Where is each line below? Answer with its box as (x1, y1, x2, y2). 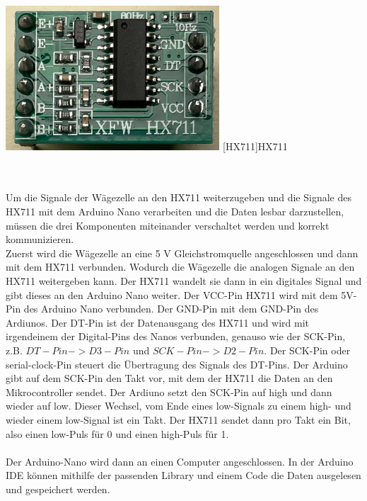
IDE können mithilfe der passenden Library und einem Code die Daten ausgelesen (6, 468, 361, 483)
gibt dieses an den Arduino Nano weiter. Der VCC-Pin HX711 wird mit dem (6, 287, 338, 302)
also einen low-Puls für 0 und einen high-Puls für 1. (6, 426, 229, 441)
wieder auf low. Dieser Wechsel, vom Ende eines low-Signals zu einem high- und (6, 398, 351, 413)
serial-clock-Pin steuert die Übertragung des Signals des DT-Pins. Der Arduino (6, 356, 348, 371)
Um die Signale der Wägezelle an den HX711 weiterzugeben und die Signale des (6, 190, 351, 205)
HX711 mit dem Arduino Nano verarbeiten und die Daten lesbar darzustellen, (6, 204, 344, 219)
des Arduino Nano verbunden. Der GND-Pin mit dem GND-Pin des (23, 301, 319, 316)
